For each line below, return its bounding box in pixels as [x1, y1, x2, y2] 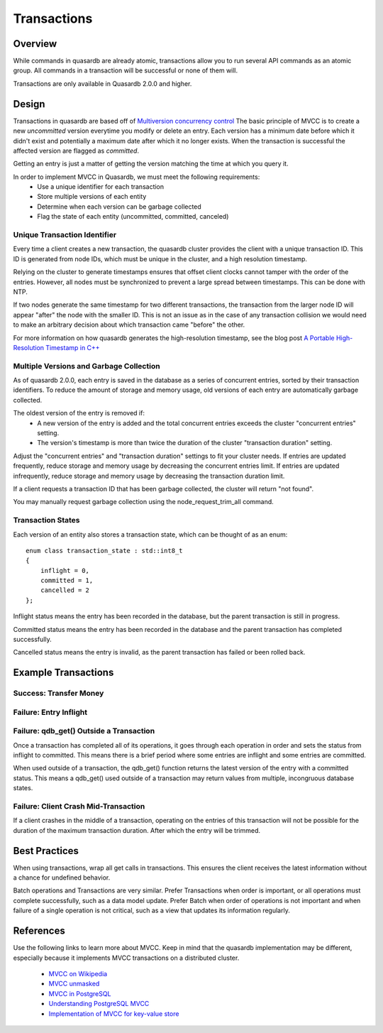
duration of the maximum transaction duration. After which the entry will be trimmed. [13, 826, 261, 834]
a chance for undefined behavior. [13, 873, 111, 882]
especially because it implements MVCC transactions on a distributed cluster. [13, 953, 240, 962]
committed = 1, [40, 576, 94, 585]
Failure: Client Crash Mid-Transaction [13, 802, 145, 811]
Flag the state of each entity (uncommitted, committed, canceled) [37, 212, 229, 221]
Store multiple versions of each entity [37, 192, 147, 201]
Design [13, 98, 45, 110]
